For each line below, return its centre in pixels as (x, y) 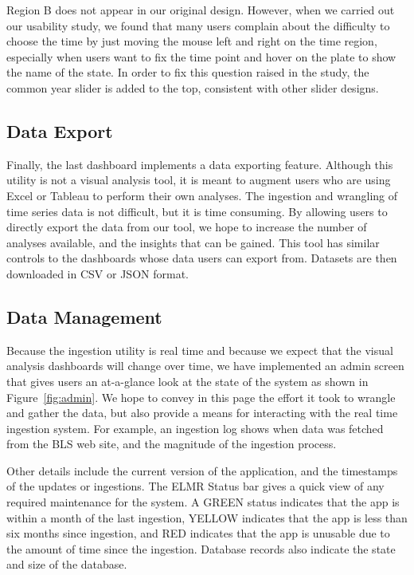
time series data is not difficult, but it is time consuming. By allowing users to (197, 211)
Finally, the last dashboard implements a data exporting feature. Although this (200, 164)
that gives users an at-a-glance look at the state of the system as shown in (187, 381)
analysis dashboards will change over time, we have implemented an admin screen (205, 366)
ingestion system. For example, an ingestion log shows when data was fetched (195, 428)
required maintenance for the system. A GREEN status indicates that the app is (203, 502)
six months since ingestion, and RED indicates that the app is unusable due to (198, 533)
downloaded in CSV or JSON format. (98, 273)
